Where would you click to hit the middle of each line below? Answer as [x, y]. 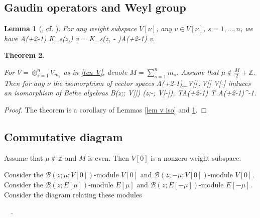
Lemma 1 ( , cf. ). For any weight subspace [71, 28]
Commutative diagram [63, 136]
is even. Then [108, 157]
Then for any [24, 83]
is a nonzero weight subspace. [196, 157]
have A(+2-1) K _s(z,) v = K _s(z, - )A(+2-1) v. [80, 38]
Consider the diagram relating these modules [73, 194]
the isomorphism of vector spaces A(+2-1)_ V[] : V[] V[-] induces [152, 83]
